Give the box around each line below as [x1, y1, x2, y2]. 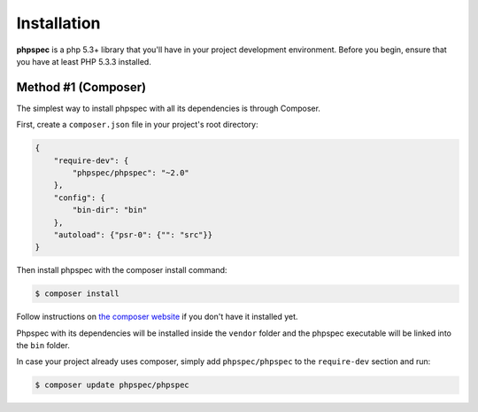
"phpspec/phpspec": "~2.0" [72, 168, 189, 177]
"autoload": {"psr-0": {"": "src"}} [53, 229, 212, 239]
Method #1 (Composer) [16, 80, 146, 95]
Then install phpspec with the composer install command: [16, 265, 227, 276]
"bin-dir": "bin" [72, 205, 148, 215]
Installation [16, 13, 101, 33]
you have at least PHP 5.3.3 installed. [16, 56, 152, 66]
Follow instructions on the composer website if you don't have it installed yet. [16, 311, 298, 323]
